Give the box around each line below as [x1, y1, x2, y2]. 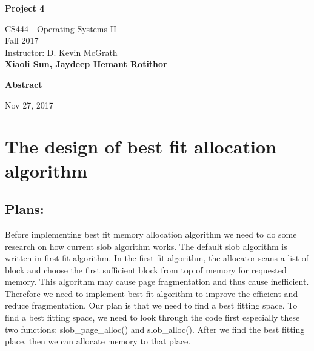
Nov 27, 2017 [5, 98, 53, 111]
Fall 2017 [5, 34, 39, 47]
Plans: [5, 199, 44, 218]
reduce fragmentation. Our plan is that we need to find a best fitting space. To [5, 299, 298, 312]
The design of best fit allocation [5, 134, 276, 159]
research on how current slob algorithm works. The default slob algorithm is [5, 239, 287, 252]
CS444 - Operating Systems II [5, 22, 117, 35]
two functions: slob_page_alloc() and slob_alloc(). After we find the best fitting [5, 323, 305, 335]
